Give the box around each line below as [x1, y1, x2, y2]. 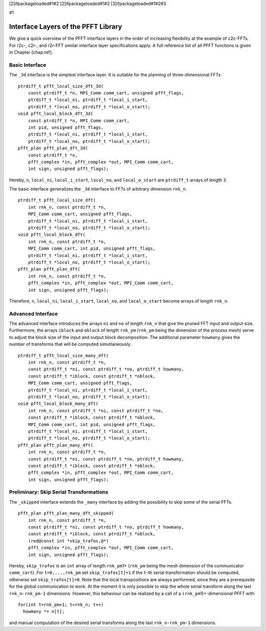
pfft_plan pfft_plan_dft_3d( [18, 145, 88, 151]
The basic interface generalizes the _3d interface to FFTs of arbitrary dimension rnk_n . [9, 186, 187, 192]
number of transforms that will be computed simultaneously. [9, 341, 132, 347]
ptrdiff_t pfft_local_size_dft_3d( [18, 83, 104, 89]
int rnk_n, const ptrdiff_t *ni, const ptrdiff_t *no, [28, 408, 164, 413]
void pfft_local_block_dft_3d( [18, 111, 94, 117]
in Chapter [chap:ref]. [9, 49, 53, 55]
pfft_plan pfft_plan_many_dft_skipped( [18, 510, 114, 516]
